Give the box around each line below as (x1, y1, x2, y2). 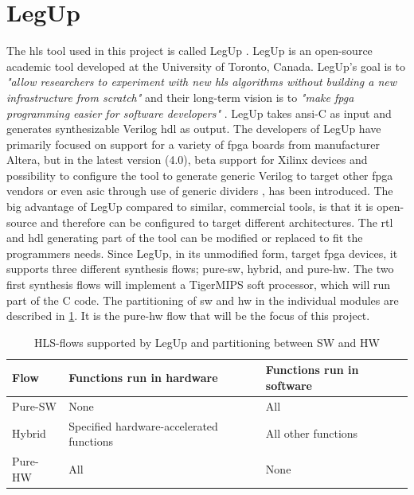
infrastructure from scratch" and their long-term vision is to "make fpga (6, 88, 354, 105)
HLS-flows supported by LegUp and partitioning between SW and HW (34, 333, 380, 350)
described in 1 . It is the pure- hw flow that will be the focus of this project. (6, 307, 370, 324)
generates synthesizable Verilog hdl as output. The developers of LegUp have (6, 120, 381, 137)
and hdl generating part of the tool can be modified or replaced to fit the (6, 229, 363, 246)
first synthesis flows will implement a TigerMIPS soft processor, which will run (6, 276, 391, 293)
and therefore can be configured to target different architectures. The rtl (40, 213, 393, 230)
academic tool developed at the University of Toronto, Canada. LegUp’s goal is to (6, 57, 405, 74)
